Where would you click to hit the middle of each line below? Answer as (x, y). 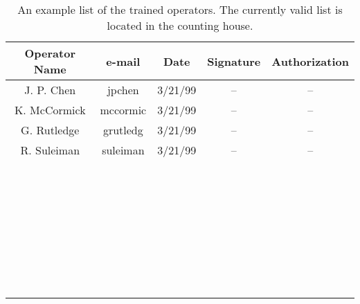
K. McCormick (50, 110)
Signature (234, 61)
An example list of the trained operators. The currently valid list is (180, 9)
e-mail (123, 61)
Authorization (310, 61)
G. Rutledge (50, 130)
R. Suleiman (50, 150)
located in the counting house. (180, 25)
